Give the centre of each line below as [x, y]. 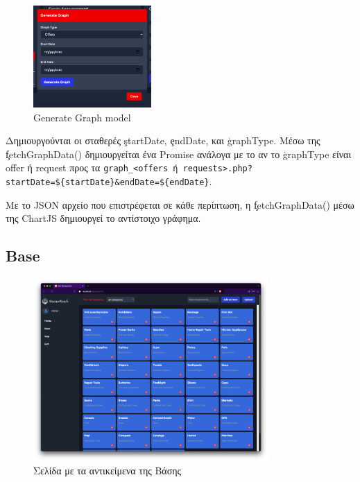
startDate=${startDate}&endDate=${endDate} [108, 183]
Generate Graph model [82, 117]
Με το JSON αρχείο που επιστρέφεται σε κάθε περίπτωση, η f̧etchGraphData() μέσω [180, 204]
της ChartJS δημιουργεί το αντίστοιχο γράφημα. [103, 218]
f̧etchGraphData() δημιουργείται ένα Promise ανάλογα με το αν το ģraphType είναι [179, 154]
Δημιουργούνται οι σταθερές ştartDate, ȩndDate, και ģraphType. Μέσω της [163, 140]
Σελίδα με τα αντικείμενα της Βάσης [108, 471]
